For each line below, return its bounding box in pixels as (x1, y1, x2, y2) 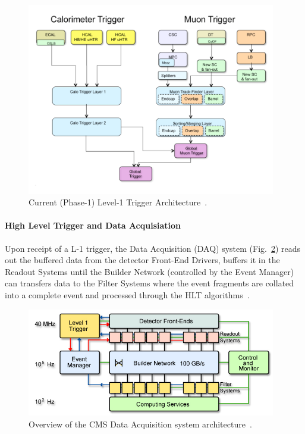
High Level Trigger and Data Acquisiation (5, 219, 181, 232)
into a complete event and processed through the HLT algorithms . (5, 289, 250, 301)
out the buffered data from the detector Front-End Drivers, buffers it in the (5, 254, 280, 266)
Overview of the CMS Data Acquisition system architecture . (29, 418, 252, 430)
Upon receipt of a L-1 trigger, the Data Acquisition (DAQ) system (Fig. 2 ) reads (5, 242, 301, 254)
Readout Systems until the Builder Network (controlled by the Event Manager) (5, 265, 294, 277)
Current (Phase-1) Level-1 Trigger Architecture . (29, 196, 207, 208)
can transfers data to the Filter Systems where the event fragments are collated (5, 277, 294, 289)
